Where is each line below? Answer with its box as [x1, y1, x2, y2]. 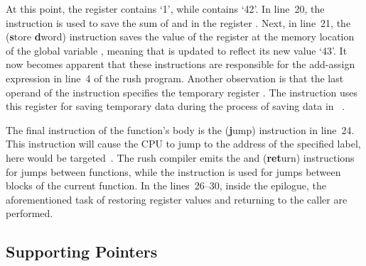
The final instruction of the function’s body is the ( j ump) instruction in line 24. [6, 122, 355, 137]
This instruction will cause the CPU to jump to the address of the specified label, [6, 136, 361, 151]
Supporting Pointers [6, 240, 158, 262]
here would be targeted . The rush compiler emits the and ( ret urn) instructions [6, 150, 355, 165]
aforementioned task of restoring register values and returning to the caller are [6, 192, 348, 206]
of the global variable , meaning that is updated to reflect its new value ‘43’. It [6, 43, 348, 57]
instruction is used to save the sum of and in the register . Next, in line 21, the [6, 15, 351, 30]
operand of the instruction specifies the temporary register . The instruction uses [6, 84, 358, 99]
